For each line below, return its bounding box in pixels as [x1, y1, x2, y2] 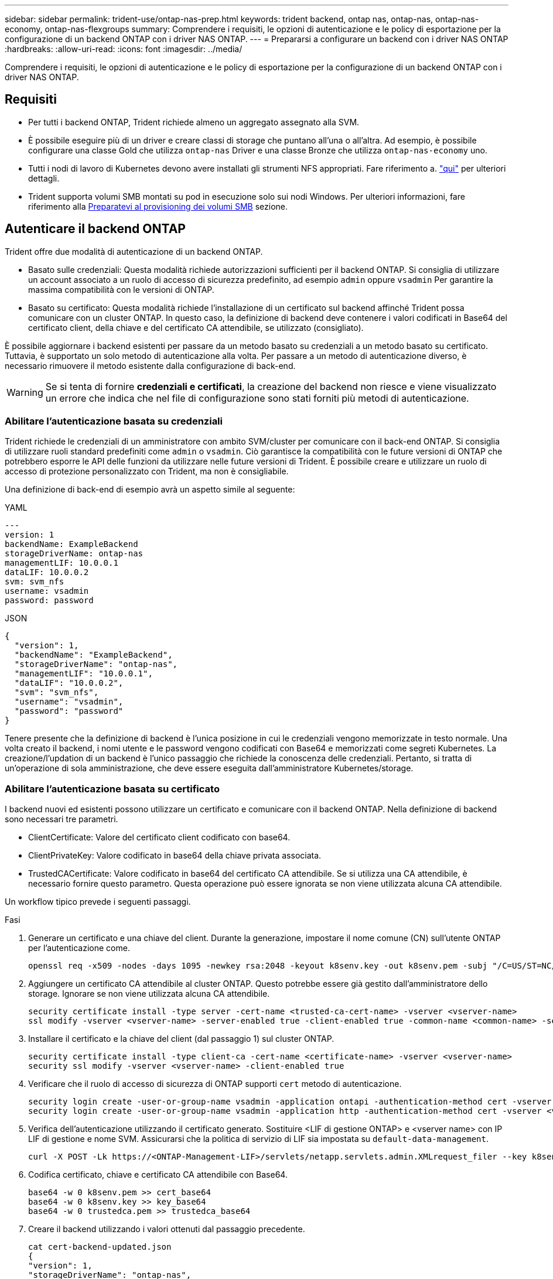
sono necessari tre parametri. [5, 814, 118, 825]
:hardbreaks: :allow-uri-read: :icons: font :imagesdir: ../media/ [5, 44, 243, 54]
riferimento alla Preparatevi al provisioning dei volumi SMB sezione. [28, 201, 288, 211]
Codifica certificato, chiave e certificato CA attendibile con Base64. [28, 1169, 288, 1180]
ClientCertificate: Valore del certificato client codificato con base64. [28, 832, 291, 843]
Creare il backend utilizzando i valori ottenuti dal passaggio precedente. [28, 1224, 305, 1234]
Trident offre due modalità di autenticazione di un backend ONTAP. [5, 246, 263, 257]
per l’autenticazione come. [28, 943, 130, 953]
